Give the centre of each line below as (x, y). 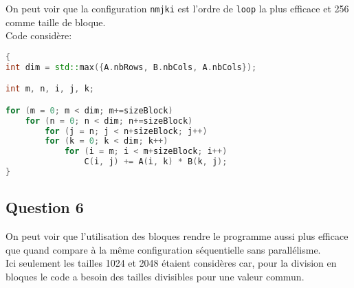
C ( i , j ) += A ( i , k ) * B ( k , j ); (156, 162)
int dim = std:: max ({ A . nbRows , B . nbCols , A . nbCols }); (131, 67)
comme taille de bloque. (56, 22)
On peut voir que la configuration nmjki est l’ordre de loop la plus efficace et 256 (177, 8)
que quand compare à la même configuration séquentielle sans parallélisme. (163, 249)
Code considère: (39, 35)
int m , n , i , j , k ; (50, 89)
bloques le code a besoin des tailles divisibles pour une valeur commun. (155, 276)
